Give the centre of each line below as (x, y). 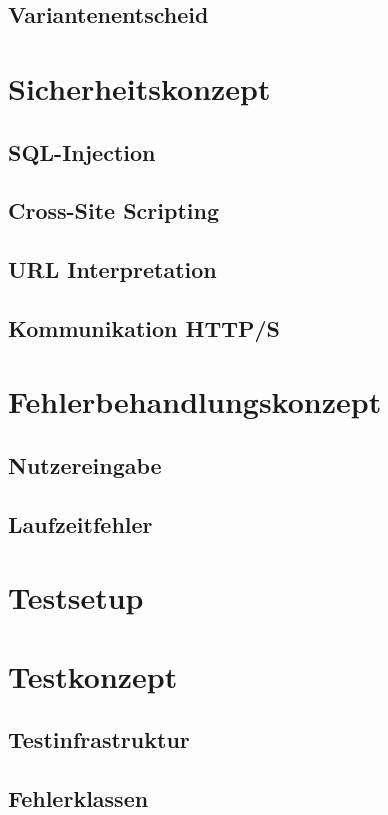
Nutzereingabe (85, 465)
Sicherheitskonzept (139, 87)
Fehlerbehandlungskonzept (195, 401)
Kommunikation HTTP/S (144, 327)
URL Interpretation (112, 269)
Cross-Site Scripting (114, 210)
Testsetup (76, 597)
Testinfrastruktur (99, 739)
